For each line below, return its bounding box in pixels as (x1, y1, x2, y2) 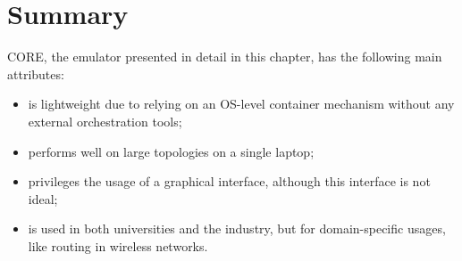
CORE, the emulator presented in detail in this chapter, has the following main (7, 47, 442, 66)
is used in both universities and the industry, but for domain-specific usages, (28, 219, 446, 238)
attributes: (7, 64, 64, 83)
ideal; (28, 189, 58, 208)
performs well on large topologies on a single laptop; (28, 142, 315, 160)
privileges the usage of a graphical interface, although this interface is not (28, 172, 431, 191)
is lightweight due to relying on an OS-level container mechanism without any (28, 94, 455, 113)
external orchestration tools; (28, 111, 182, 130)
